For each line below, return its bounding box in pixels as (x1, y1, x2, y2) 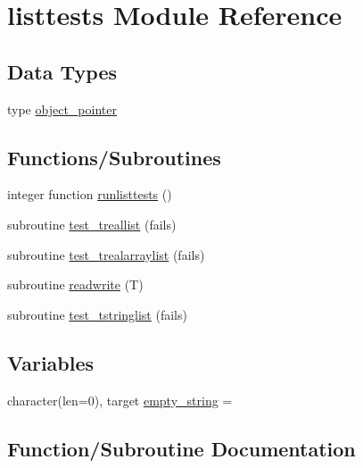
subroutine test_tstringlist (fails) (7, 305, 187, 323)
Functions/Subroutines (7, 143, 221, 171)
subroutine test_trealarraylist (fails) (7, 245, 205, 263)
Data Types (7, 57, 117, 85)
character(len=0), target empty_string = (7, 390, 233, 409)
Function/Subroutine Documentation (7, 434, 356, 462)
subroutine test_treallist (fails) (7, 214, 177, 233)
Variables (7, 348, 95, 376)
